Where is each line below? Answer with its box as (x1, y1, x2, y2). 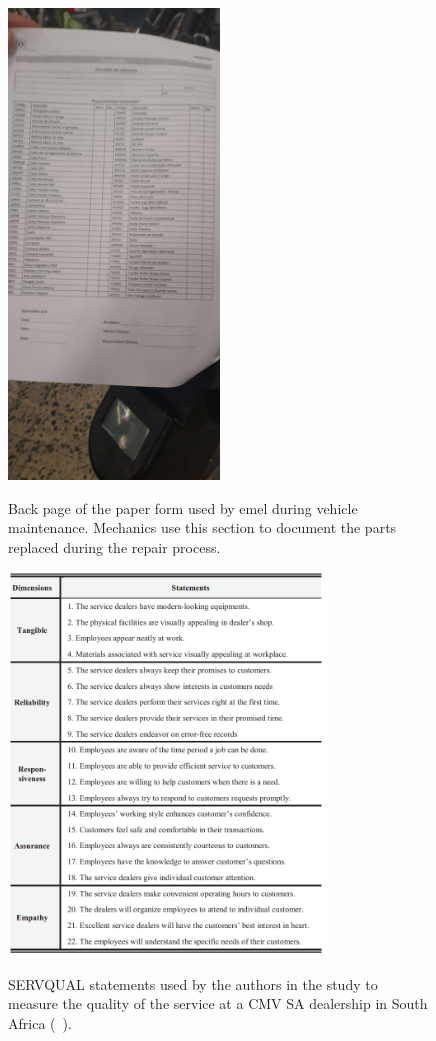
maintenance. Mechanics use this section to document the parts (8, 517, 397, 538)
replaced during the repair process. (8, 536, 221, 557)
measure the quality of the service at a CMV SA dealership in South (8, 993, 428, 1014)
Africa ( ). (8, 1012, 72, 1033)
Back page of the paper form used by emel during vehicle (8, 497, 358, 518)
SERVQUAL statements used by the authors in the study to (8, 973, 378, 994)
